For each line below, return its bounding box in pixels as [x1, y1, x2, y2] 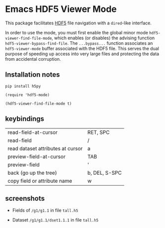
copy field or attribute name [7, 177, 72, 184]
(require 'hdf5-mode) [5, 92, 50, 98]
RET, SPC [87, 128, 110, 135]
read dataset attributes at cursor [7, 145, 83, 152]
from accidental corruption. [5, 56, 61, 62]
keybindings [5, 114, 45, 123]
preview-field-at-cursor [7, 153, 66, 160]
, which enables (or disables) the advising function [52, 35, 155, 41]
